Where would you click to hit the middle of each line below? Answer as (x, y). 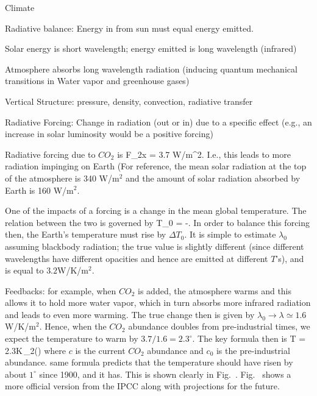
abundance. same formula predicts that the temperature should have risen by (149, 362)
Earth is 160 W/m (39, 190)
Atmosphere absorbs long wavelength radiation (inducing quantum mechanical (151, 69)
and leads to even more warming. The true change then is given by (130, 314)
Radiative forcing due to (50, 154)
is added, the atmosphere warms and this (215, 290)
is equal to (24, 270)
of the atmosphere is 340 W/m (62, 178)
